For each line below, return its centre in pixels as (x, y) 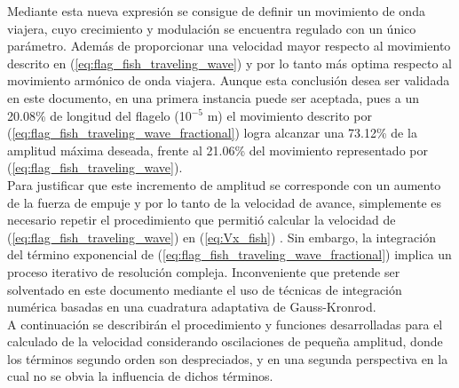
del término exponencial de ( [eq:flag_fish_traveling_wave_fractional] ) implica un (229, 254)
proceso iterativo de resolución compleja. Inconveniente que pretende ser (204, 271)
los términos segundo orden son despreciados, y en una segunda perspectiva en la (228, 358)
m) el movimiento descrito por (289, 115)
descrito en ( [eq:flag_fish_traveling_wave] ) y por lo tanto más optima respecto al (229, 63)
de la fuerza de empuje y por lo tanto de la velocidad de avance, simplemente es (225, 202)
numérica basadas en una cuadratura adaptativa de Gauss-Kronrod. (192, 307)
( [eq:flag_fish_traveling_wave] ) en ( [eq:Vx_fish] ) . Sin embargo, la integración (222, 237)
